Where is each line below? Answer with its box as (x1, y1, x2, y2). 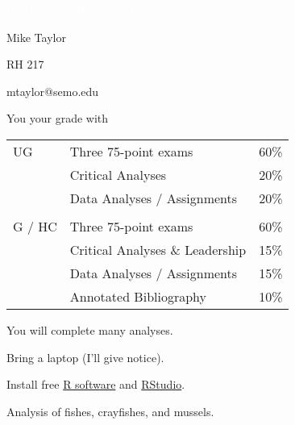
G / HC (13, 216, 57, 235)
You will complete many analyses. (6, 321, 173, 338)
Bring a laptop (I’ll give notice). (6, 348, 164, 365)
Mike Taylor (6, 28, 66, 45)
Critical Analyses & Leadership (69, 240, 247, 259)
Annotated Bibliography (69, 286, 206, 306)
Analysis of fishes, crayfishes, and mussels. (6, 402, 214, 419)
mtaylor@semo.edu (6, 82, 99, 99)
